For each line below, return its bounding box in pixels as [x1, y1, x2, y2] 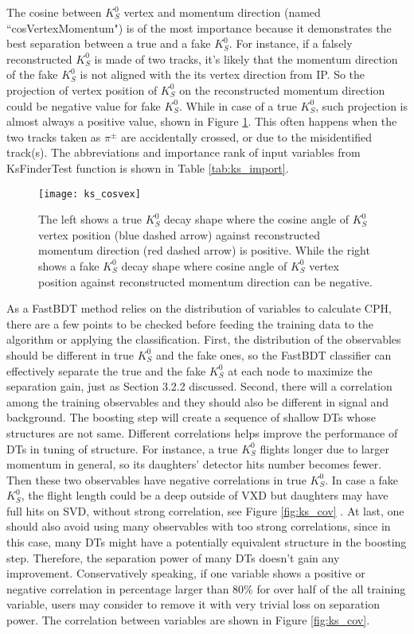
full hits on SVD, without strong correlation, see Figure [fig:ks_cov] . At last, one [6, 502, 404, 519]
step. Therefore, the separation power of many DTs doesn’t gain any [6, 549, 340, 566]
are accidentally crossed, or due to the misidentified [121, 128, 373, 145]
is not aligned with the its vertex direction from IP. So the [80, 66, 365, 83]
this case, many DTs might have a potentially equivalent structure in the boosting [6, 534, 407, 550]
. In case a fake [325, 471, 399, 488]
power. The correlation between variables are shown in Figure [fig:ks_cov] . [6, 612, 370, 628]
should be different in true [6, 346, 135, 363]
